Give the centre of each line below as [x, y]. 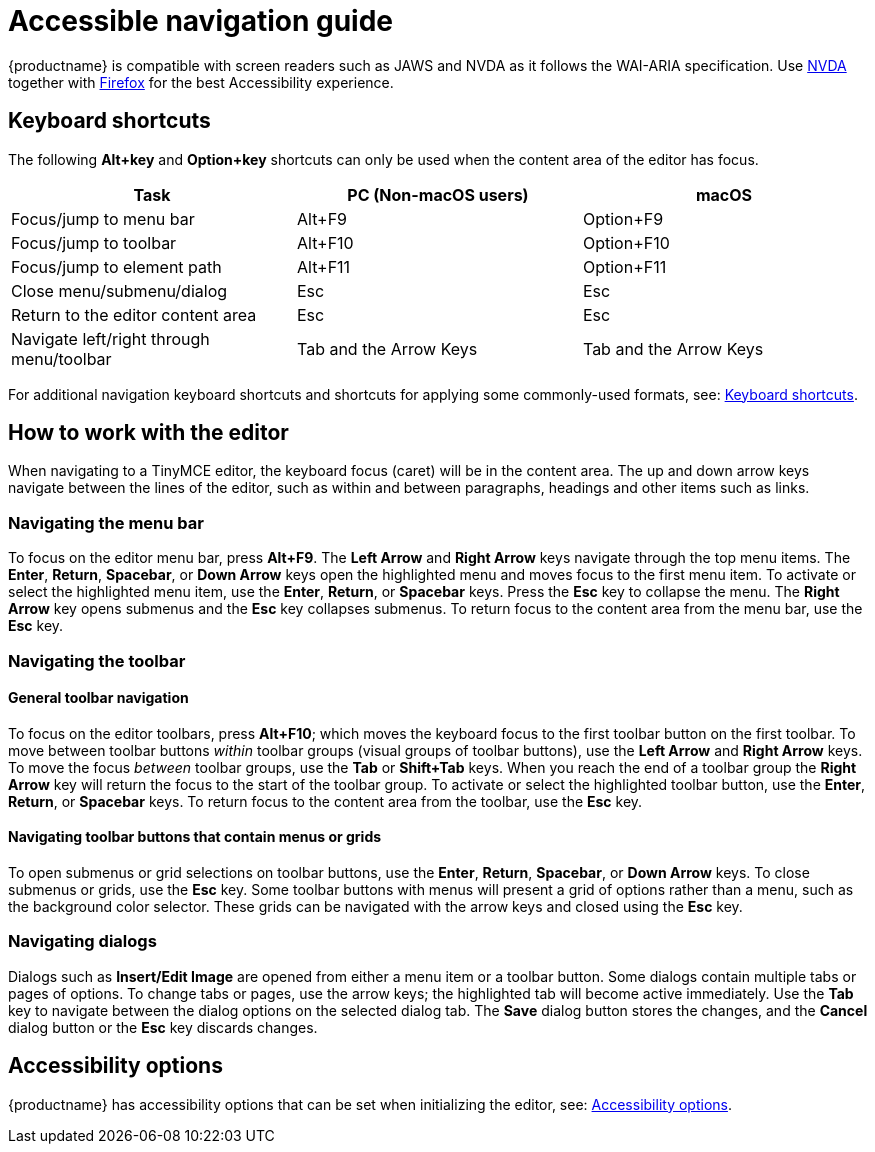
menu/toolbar [61, 358]
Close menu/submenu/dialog [119, 290]
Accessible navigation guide [201, 21]
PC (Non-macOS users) [438, 194]
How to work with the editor [148, 433]
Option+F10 [626, 242]
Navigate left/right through [110, 338]
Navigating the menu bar [106, 522]
